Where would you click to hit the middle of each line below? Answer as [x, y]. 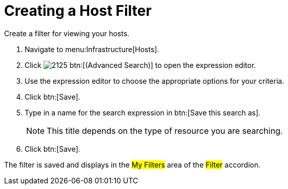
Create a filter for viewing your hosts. [67, 33]
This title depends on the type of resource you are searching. [165, 131]
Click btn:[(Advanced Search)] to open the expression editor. [140, 65]
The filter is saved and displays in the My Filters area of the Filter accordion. [132, 164]
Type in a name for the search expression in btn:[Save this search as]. [143, 112]
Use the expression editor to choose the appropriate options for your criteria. [155, 81]
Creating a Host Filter [78, 11]
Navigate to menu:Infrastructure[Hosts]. [92, 49]
